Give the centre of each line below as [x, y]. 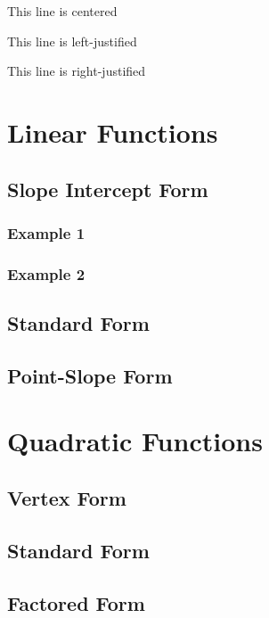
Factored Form [76, 602]
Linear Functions [113, 132]
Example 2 [46, 273]
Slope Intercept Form [108, 189]
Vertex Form [67, 497]
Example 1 [46, 232]
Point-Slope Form [90, 375]
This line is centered [62, 11]
